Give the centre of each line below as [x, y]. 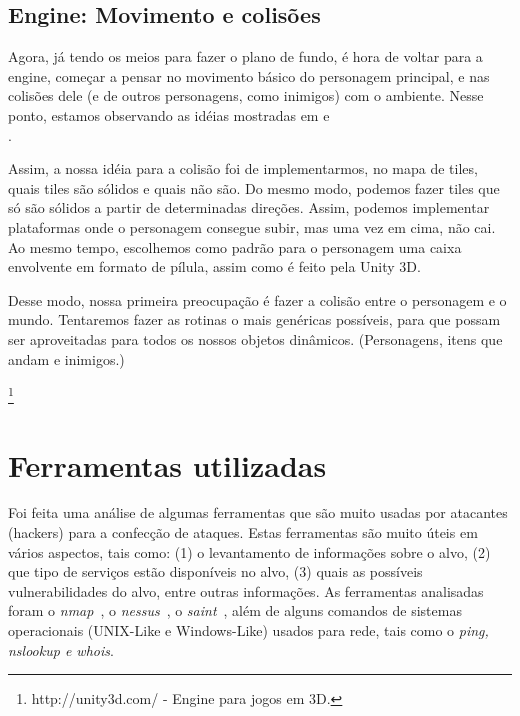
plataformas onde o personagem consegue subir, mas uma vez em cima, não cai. [252, 226]
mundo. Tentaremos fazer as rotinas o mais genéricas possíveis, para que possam [254, 319]
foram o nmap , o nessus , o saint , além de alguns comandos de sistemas [235, 610]
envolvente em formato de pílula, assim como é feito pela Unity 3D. [214, 266]
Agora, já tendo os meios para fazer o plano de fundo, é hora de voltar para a [245, 56]
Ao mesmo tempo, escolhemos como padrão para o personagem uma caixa [235, 246]
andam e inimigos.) [66, 358]
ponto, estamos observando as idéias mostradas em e [169, 114]
